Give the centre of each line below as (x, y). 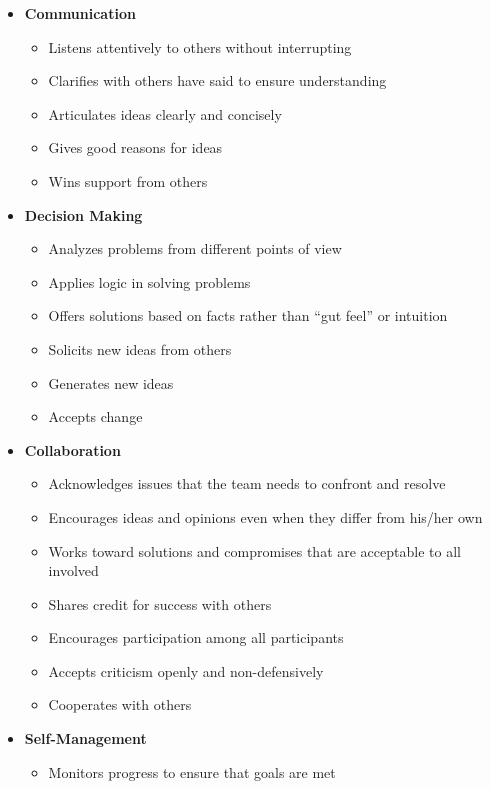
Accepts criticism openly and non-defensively (186, 670)
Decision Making (83, 214)
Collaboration (72, 449)
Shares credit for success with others (160, 603)
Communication (80, 13)
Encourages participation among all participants (196, 637)
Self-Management (85, 738)
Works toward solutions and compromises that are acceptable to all (254, 550)
